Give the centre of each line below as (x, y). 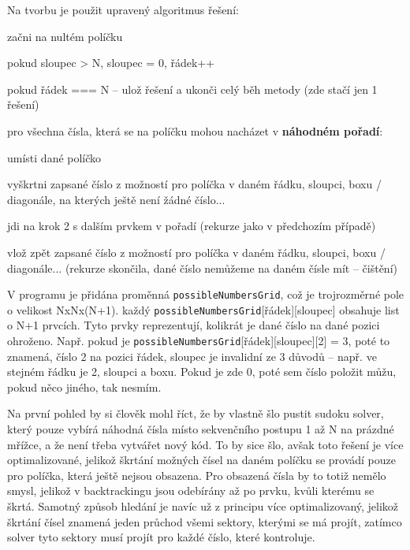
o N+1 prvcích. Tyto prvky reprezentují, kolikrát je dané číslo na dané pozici (194, 325)
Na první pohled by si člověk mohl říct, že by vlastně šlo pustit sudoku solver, (196, 413)
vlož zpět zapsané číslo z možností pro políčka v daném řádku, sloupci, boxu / (196, 252)
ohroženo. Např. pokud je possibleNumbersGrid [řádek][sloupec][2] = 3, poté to (199, 341)
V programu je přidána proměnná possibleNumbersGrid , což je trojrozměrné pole (206, 294)
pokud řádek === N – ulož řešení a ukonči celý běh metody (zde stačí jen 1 (192, 89)
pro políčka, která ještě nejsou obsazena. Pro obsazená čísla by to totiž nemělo (197, 475)
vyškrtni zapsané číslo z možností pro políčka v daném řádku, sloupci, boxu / (194, 184)
